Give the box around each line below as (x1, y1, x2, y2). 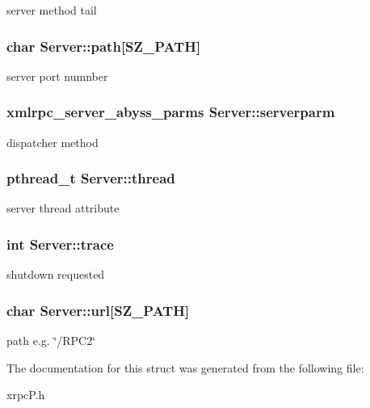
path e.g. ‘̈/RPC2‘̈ (6, 332, 96, 349)
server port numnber (6, 67, 108, 84)
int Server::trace (6, 233, 114, 254)
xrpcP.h (6, 386, 45, 403)
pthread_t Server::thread (6, 168, 175, 188)
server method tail (6, 2, 97, 18)
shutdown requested (6, 266, 105, 283)
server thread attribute (6, 200, 120, 217)
